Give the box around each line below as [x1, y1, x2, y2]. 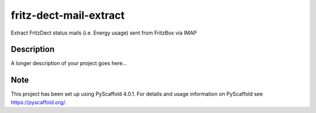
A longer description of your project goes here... [11, 60, 127, 67]
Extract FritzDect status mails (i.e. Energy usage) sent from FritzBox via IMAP [11, 29, 197, 36]
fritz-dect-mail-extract [11, 9, 125, 22]
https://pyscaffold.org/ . [11, 98, 67, 105]
